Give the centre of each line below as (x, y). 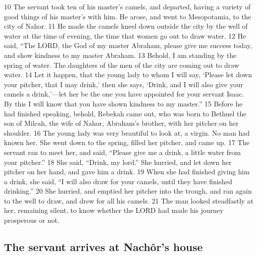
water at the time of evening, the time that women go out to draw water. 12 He (125, 35)
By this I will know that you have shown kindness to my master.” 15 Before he (123, 103)
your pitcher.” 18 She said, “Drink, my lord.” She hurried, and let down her (118, 162)
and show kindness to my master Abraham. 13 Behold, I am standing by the (120, 55)
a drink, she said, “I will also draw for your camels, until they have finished (118, 181)
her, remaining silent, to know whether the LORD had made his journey (114, 210)
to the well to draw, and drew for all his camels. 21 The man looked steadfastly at (129, 200)
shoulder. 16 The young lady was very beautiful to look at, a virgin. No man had (127, 132)
